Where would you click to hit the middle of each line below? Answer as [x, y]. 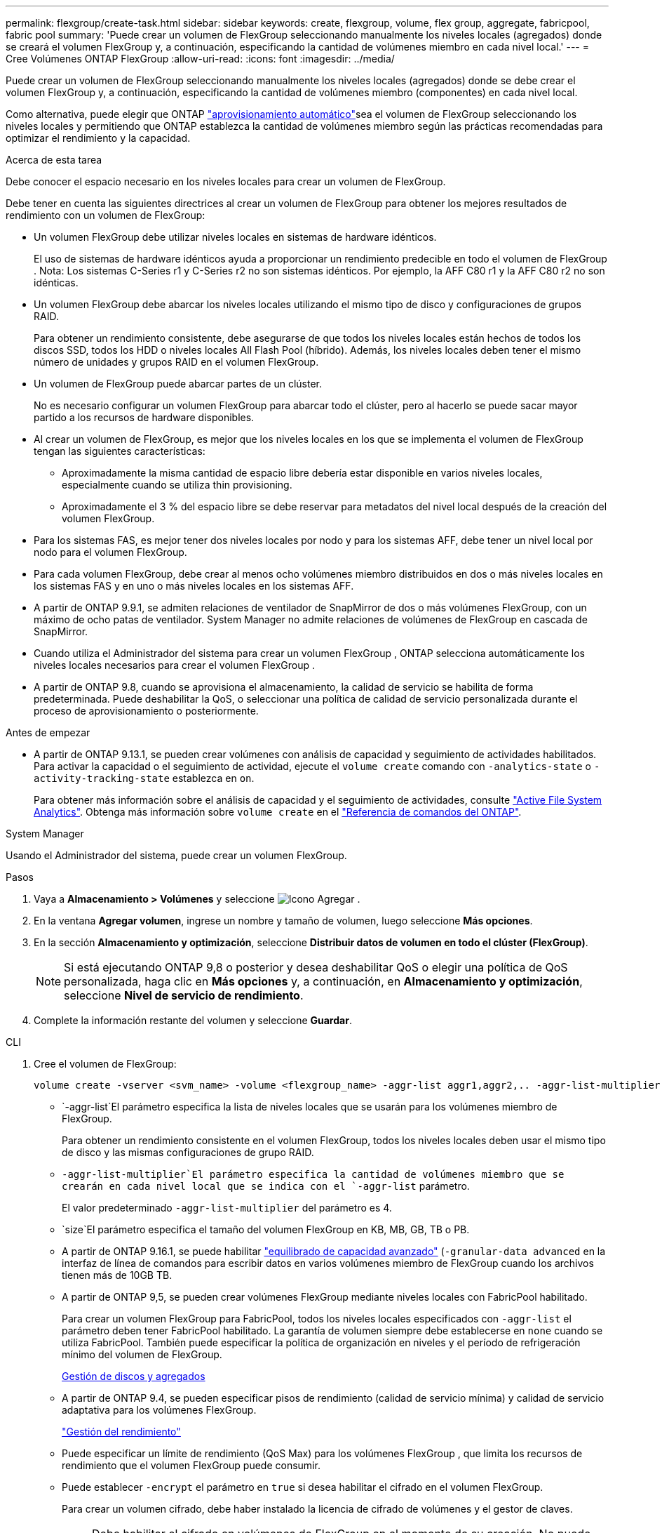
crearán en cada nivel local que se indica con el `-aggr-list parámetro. [266, 1186]
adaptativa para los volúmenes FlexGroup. [159, 1410]
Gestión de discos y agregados [134, 1376]
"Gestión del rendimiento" [121, 1432]
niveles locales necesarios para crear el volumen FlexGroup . [174, 665]
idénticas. [56, 283]
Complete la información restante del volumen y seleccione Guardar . [193, 1020]
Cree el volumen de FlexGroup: [105, 1064]
